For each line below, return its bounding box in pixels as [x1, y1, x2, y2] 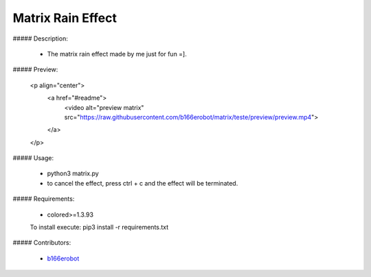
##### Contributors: [12, 239, 71, 247]
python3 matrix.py [47, 169, 99, 178]
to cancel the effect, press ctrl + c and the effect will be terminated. [47, 179, 238, 187]
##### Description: [12, 34, 68, 43]
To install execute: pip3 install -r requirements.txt [30, 223, 169, 232]
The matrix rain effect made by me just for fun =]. [47, 49, 187, 58]
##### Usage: [12, 154, 54, 162]
